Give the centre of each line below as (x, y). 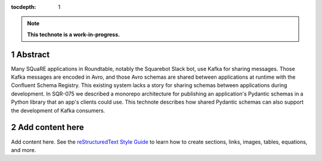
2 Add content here (48, 127)
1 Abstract (30, 55)
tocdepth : (24, 7)
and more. (24, 150)
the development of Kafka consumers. (58, 110)
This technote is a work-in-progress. (74, 34)
